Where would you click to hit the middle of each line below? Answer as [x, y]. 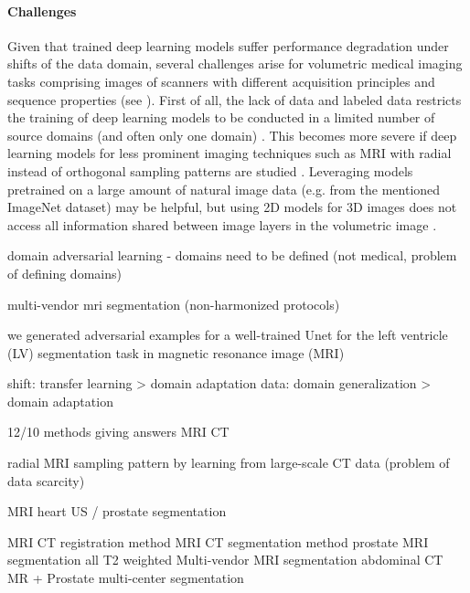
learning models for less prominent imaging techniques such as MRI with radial [230, 153]
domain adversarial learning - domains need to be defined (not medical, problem [232, 255]
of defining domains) [64, 273]
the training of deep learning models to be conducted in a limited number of [221, 117]
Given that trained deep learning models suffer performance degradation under [228, 45]
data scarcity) [46, 480]
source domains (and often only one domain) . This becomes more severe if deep [232, 135]
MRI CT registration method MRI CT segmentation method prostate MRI [218, 541]
